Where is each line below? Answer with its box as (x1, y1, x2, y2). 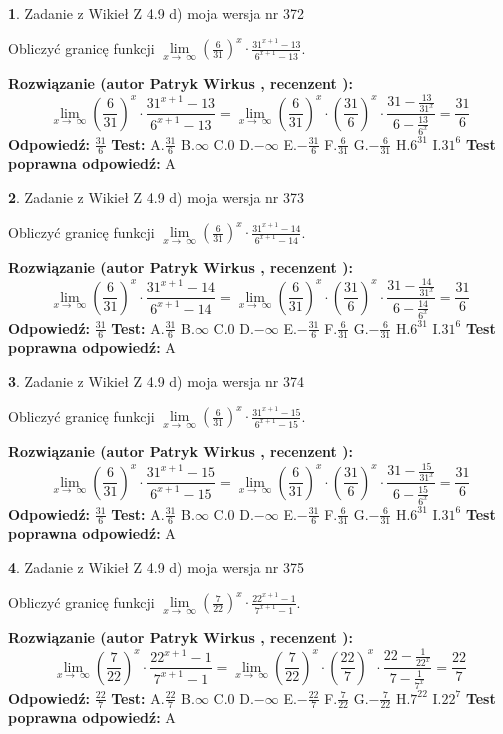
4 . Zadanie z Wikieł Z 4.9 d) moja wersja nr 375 (8, 556, 305, 577)
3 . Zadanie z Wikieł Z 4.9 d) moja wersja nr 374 (8, 370, 305, 391)
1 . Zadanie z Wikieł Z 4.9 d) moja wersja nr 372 (8, 3, 305, 23)
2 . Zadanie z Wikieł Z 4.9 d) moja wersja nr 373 (8, 186, 305, 207)
